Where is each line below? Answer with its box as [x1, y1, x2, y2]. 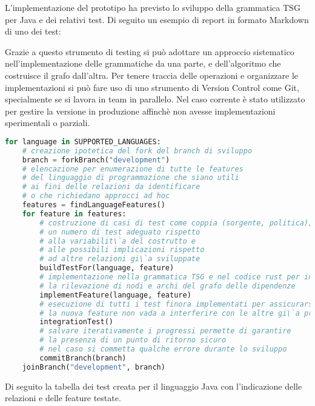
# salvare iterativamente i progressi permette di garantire [39, 327, 291, 336]
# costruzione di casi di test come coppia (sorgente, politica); [39, 218, 313, 227]
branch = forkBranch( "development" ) [22, 155, 170, 164]
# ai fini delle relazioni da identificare [22, 182, 201, 191]
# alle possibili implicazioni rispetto [39, 245, 205, 255]
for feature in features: [22, 209, 127, 218]
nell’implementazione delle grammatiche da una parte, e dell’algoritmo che [5, 57, 281, 70]
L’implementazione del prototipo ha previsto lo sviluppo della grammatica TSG [5, 1, 300, 13]
